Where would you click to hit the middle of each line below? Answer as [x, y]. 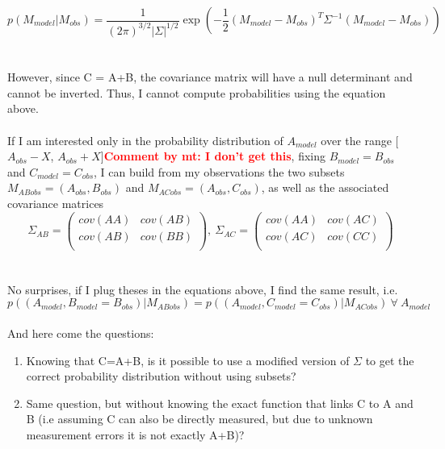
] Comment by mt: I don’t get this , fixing [213, 156]
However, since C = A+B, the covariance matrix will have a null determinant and [210, 77]
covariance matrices [56, 203]
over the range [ [360, 140]
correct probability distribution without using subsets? [161, 376]
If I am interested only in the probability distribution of [145, 140]
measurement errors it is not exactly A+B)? [135, 434]
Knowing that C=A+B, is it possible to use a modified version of [188, 360]
